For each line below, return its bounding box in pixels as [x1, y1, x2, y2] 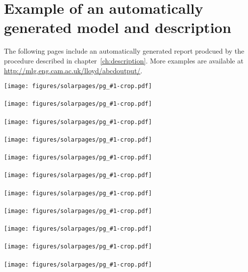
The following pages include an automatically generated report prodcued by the [4, 46, 245, 56]
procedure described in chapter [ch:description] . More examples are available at [4, 55, 244, 65]
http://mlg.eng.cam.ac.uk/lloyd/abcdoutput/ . [4, 65, 143, 75]
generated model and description [4, 17, 231, 37]
